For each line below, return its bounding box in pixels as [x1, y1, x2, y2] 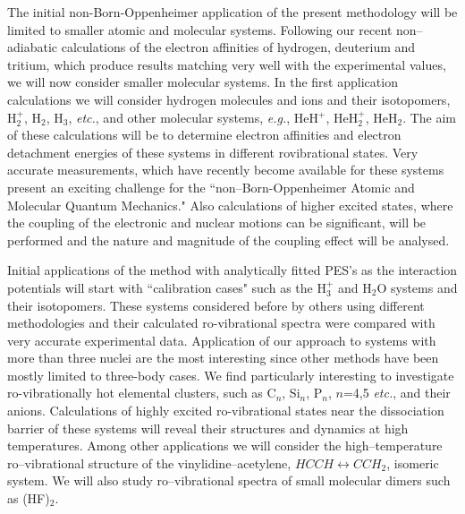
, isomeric [386, 453, 439, 472]
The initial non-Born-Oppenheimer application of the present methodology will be [7, 3, 458, 21]
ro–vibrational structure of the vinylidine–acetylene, [7, 453, 292, 472]
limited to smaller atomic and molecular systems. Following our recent [7, 20, 393, 39]
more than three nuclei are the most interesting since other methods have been [7, 348, 439, 367]
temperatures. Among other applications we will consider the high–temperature [7, 436, 443, 455]
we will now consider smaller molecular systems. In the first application [7, 73, 398, 91]
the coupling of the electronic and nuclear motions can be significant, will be [7, 213, 427, 232]
